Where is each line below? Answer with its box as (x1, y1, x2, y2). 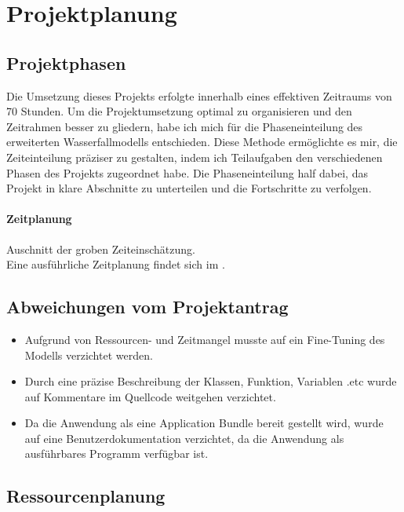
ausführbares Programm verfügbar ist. (24, 445, 209, 462)
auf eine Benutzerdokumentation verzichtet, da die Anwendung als (24, 430, 344, 446)
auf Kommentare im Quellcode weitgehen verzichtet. (24, 388, 276, 404)
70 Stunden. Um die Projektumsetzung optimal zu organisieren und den (6, 103, 352, 119)
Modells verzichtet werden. (24, 346, 153, 363)
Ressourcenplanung (6, 484, 166, 508)
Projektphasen (6, 50, 126, 75)
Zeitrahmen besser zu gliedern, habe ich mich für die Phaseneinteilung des (6, 118, 363, 134)
